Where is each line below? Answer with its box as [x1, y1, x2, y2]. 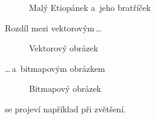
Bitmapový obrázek [29, 82, 102, 95]
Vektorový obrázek [29, 42, 99, 54]
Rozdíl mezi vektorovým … [5, 21, 102, 34]
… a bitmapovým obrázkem [5, 62, 105, 74]
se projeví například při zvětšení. [5, 102, 126, 115]
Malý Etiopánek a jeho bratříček [29, 1, 151, 13]
